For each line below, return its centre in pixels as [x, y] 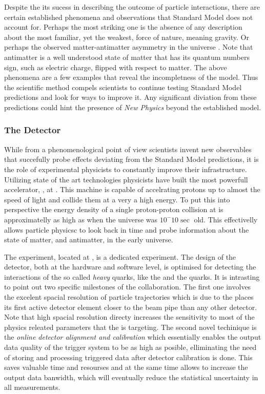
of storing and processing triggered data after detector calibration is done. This [128, 357]
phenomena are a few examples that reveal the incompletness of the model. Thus [131, 77]
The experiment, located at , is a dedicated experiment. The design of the [120, 256]
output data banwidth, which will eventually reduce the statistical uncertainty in [131, 377]
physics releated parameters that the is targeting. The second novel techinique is [130, 327]
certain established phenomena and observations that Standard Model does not [129, 17]
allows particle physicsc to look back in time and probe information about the [127, 229]
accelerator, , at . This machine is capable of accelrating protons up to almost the [132, 189]
